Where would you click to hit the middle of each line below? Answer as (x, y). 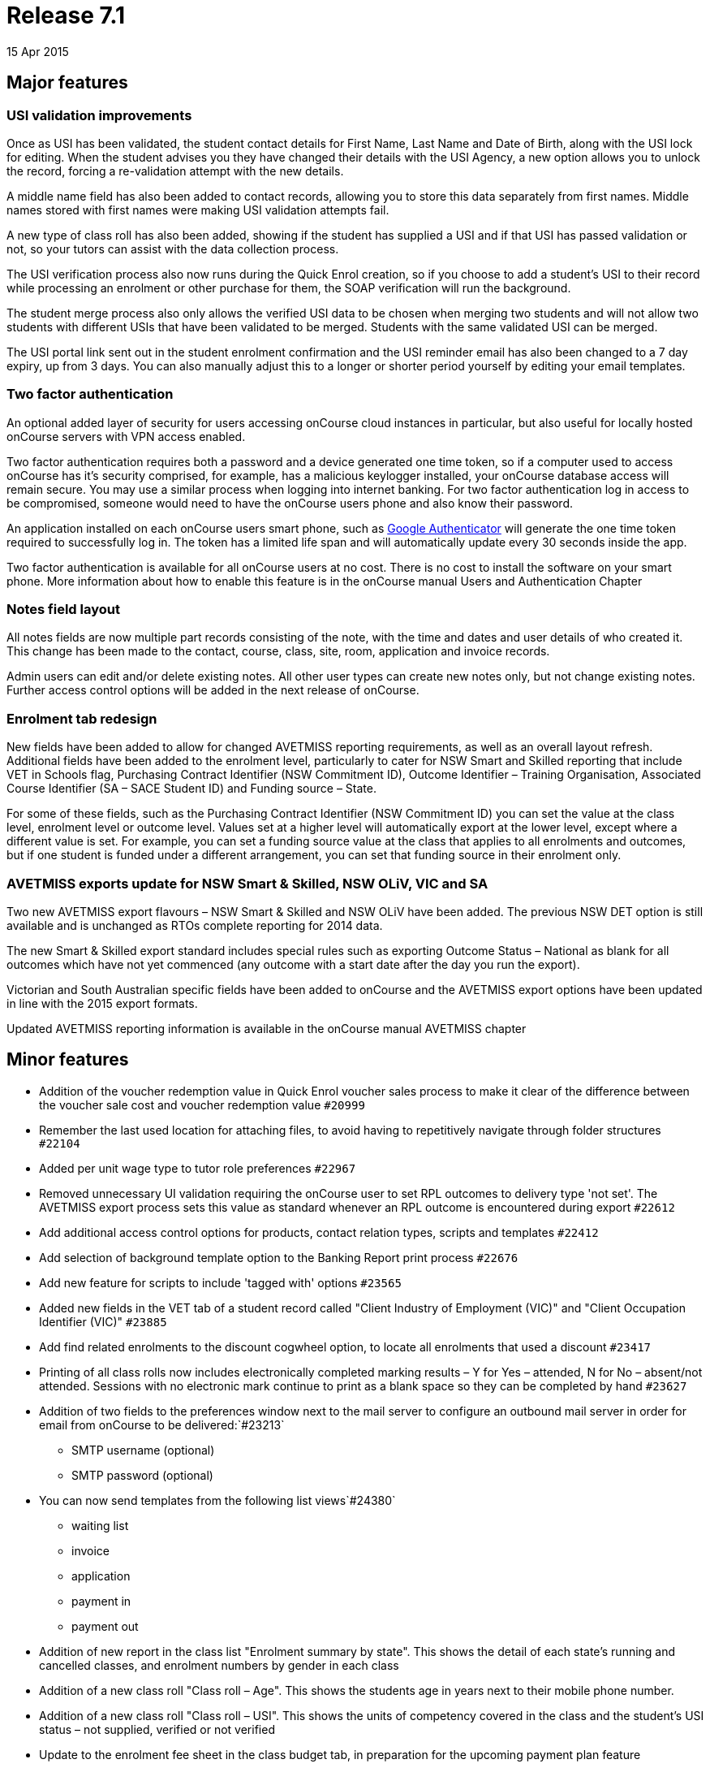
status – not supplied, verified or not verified (157, 1729)
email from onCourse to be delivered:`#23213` (162, 1424)
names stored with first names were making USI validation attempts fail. (198, 210)
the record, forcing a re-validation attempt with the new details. (175, 171)
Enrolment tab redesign (82, 718)
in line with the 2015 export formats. (102, 1003)
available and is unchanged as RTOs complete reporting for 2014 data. (195, 925)
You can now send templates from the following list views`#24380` (217, 1500)
